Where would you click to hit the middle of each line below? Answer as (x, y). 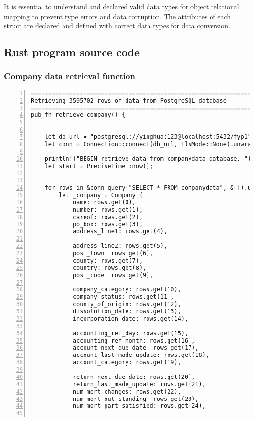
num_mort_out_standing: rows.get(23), (136, 399)
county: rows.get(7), (108, 260)
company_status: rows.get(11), (123, 297)
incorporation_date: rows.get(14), (130, 319)
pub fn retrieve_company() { (78, 115)
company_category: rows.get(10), (127, 290)
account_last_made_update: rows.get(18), (141, 355)
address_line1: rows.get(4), (120, 232)
